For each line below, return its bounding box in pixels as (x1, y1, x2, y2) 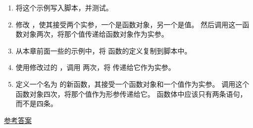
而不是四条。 (15, 98, 57, 109)
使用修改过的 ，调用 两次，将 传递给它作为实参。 (15, 62, 175, 72)
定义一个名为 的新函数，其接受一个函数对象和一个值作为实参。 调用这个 (15, 78, 250, 89)
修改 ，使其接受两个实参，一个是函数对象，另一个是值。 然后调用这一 (15, 19, 243, 29)
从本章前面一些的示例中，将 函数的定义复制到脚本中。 (15, 45, 192, 56)
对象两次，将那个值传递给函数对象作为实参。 (22, 29, 168, 39)
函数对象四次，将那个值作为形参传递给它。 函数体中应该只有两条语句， (15, 88, 247, 99)
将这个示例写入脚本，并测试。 (15, 2, 113, 12)
